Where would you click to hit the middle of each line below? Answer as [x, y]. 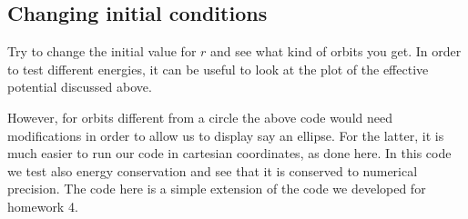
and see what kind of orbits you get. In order [336, 51]
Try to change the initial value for [102, 51]
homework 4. [43, 206]
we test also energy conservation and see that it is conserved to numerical [213, 170]
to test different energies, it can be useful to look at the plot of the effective [218, 69]
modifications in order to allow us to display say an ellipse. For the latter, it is [226, 135]
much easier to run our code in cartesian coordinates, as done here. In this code [229, 153]
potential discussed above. [80, 87]
